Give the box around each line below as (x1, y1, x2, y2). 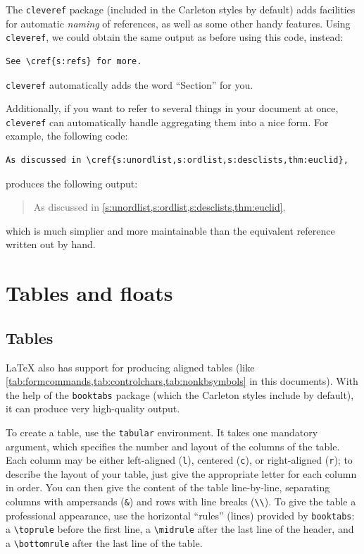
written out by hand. (6, 237, 96, 252)
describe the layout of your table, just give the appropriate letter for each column (6, 466, 357, 481)
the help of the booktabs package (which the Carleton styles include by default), (6, 387, 354, 402)
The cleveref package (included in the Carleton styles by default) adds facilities (6, 2, 356, 16)
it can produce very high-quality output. (6, 401, 180, 416)
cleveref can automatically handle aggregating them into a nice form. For (6, 114, 329, 129)
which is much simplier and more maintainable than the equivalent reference (6, 223, 335, 238)
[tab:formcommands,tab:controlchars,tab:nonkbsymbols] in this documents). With (6, 374, 358, 388)
